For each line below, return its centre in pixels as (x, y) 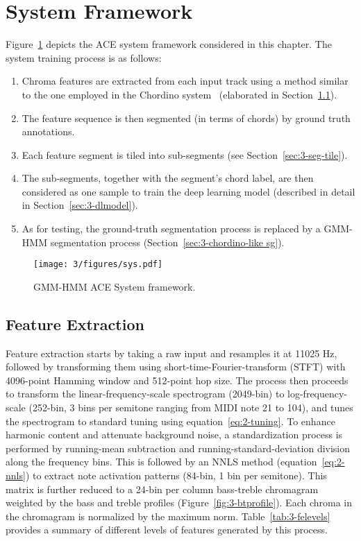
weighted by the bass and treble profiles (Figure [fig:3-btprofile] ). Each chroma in (179, 503)
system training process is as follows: (84, 57)
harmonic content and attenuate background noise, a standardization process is (174, 435)
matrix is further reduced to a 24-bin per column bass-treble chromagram (162, 489)
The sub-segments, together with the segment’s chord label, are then (168, 178)
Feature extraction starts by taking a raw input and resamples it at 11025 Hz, (171, 353)
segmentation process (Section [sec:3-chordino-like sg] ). (167, 242)
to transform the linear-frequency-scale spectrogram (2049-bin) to (145, 394)
